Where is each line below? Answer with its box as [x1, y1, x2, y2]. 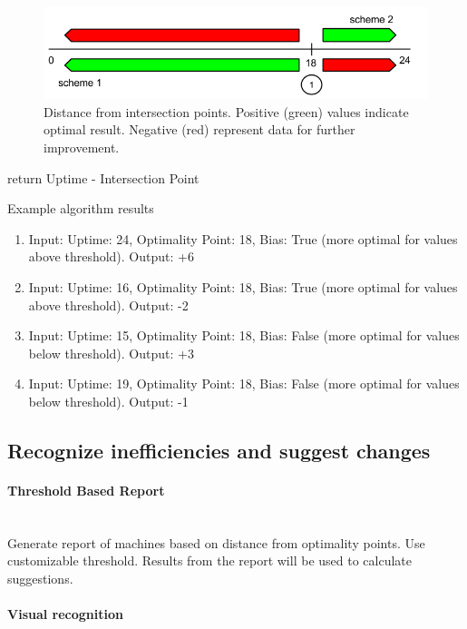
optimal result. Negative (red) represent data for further [44, 120, 355, 139]
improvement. [44, 138, 120, 157]
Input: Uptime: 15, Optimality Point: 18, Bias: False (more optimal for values [28, 326, 460, 345]
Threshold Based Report [7, 480, 165, 499]
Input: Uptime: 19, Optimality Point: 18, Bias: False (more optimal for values [28, 374, 460, 393]
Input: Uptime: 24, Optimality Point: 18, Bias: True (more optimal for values [28, 229, 458, 248]
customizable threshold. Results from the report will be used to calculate [7, 551, 412, 570]
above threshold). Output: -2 [28, 295, 189, 314]
